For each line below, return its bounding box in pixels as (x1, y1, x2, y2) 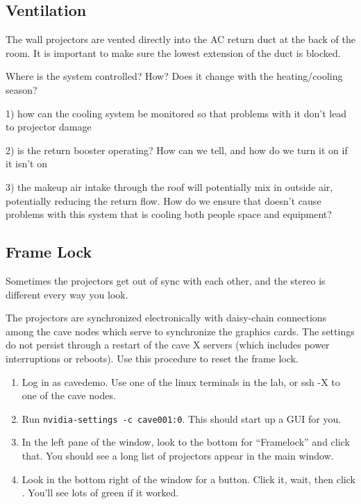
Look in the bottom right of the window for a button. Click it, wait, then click (22, 471, 355, 486)
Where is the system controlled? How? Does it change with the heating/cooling (6, 69, 343, 83)
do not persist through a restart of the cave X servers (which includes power (6, 337, 330, 352)
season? (6, 82, 37, 96)
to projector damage (6, 119, 92, 134)
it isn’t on (6, 156, 47, 171)
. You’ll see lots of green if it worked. (22, 485, 179, 500)
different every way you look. (6, 287, 128, 301)
